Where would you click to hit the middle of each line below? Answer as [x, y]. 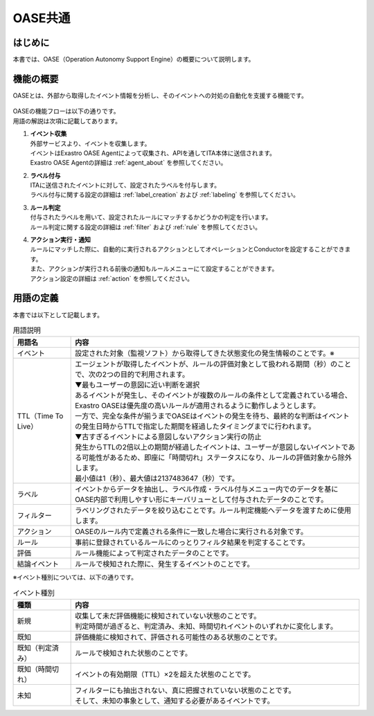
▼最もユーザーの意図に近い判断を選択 [137, 385]
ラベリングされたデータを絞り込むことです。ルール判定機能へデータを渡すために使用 [213, 510]
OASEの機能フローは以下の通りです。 [66, 111]
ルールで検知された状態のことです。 [134, 653]
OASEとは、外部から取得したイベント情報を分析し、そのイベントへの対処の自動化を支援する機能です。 [160, 95]
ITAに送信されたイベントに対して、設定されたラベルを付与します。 [125, 185]
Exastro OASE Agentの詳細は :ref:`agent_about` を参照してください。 [128, 163]
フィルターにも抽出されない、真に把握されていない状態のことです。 [185, 690]
